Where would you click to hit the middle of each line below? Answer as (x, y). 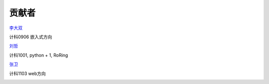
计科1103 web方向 (27, 73)
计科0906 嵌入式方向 (31, 37)
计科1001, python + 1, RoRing (39, 55)
